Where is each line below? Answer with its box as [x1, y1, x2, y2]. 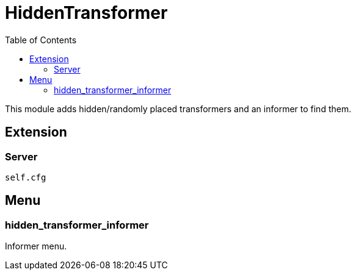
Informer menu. [5, 241, 67, 252]
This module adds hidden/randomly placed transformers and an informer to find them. [5, 103, 352, 114]
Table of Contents [5, 34, 77, 45]
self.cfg [5, 172, 46, 182]
